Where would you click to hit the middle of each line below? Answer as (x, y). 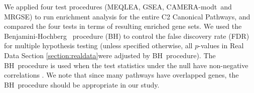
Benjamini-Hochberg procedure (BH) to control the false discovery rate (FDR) (127, 36)
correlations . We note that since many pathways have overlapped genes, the (121, 75)
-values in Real (221, 46)
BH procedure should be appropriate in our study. (82, 84)
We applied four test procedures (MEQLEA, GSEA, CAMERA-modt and (118, 6)
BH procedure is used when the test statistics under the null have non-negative (126, 65)
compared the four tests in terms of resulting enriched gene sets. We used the (123, 26)
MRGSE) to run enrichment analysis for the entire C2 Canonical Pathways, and (127, 16)
